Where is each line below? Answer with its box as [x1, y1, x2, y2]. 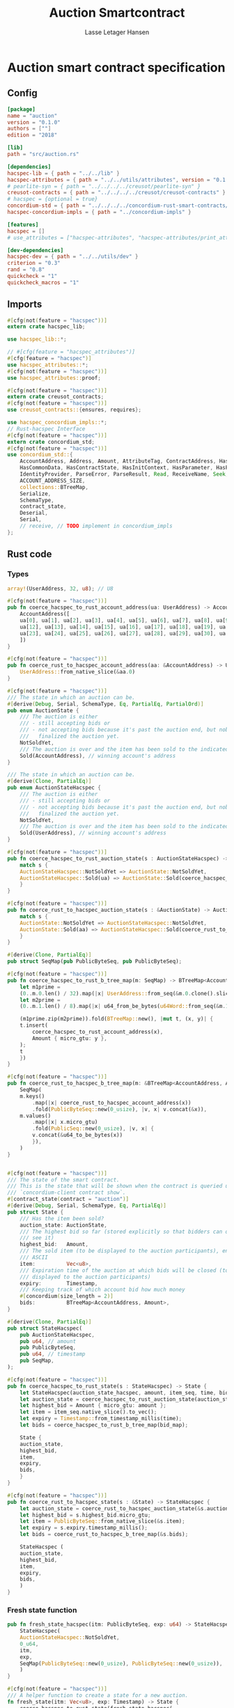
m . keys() [19, 1092, 45, 1100]
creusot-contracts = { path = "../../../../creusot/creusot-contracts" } [7, 189, 226, 196]
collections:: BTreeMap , [19, 483, 89, 490]
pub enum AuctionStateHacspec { [7, 784, 101, 791]
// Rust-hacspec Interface [7, 425, 86, 433]
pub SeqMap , [19, 1357, 54, 1365]
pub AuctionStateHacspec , [19, 1331, 95, 1338]
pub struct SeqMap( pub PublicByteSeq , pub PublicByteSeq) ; [7, 958, 182, 965]
